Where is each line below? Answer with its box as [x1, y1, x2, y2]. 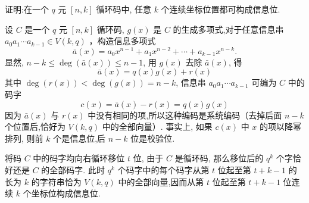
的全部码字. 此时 [41, 164, 105, 176]
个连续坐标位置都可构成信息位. [161, 3, 280, 15]
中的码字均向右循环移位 [33, 152, 125, 164]
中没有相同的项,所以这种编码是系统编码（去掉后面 [88, 108, 282, 121]
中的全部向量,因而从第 [118, 175, 204, 188]
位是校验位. [130, 132, 175, 144]
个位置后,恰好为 [5, 120, 65, 133]
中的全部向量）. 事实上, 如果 [102, 120, 213, 133]
